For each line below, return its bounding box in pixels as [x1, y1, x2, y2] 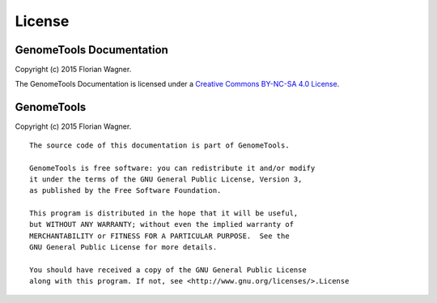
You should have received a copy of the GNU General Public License [29, 266, 307, 275]
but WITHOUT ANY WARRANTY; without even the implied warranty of [29, 220, 295, 229]
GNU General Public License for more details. [29, 243, 218, 252]
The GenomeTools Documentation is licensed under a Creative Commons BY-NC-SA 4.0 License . [15, 79, 340, 89]
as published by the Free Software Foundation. [29, 186, 222, 195]
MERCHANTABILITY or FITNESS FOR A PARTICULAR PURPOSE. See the [29, 231, 291, 241]
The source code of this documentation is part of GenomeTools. [29, 140, 291, 150]
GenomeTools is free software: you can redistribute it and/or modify [29, 163, 316, 173]
